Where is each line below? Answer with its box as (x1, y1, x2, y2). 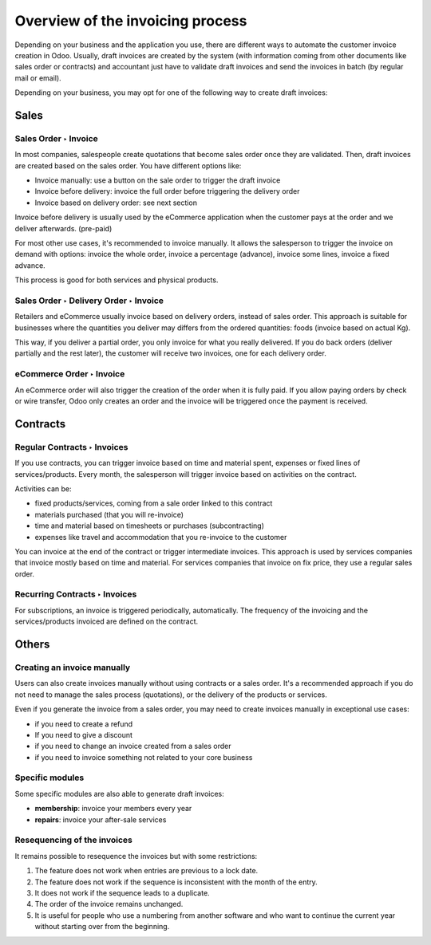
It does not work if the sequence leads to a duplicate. (34, 888, 211, 897)
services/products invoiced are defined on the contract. (14, 616, 199, 626)
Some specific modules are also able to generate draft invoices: (14, 789, 225, 798)
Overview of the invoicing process (14, 12, 247, 30)
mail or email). (14, 73, 61, 83)
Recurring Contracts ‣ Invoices (14, 589, 137, 600)
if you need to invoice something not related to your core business (34, 752, 253, 762)
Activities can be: (14, 483, 72, 494)
